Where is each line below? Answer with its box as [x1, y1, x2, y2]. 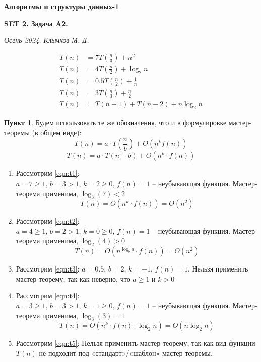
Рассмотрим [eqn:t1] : [16, 168, 80, 178]
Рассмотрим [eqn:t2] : [16, 216, 80, 226]
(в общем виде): [32, 127, 82, 137]
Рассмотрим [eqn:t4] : [16, 290, 80, 301]
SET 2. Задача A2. [4, 18, 68, 28]
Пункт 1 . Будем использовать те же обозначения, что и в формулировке [4, 117, 227, 128]
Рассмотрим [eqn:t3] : [16, 263, 80, 274]
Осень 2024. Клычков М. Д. [4, 35, 89, 45]
